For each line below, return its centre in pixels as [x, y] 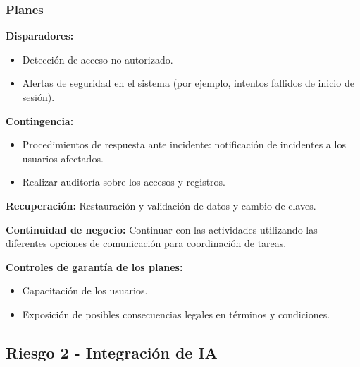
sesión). [38, 97]
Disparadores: [40, 36]
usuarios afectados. [63, 158]
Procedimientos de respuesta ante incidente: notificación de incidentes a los [184, 144]
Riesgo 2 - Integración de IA [112, 352]
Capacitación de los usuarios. [85, 290]
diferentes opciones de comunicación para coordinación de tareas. [146, 243]
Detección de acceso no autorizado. [98, 59]
